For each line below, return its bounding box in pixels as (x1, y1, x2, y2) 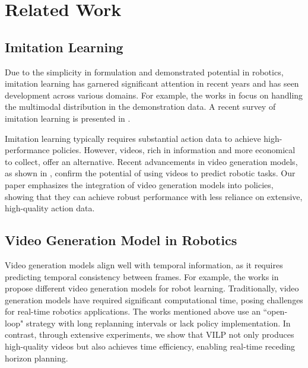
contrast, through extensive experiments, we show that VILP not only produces (5, 328, 294, 341)
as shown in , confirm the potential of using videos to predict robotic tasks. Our (5, 167, 296, 179)
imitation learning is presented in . (5, 112, 131, 124)
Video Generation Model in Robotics (5, 231, 237, 249)
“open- (263, 305, 288, 318)
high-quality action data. (5, 202, 95, 214)
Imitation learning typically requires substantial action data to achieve (5, 132, 261, 144)
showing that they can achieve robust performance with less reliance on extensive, (5, 190, 303, 202)
